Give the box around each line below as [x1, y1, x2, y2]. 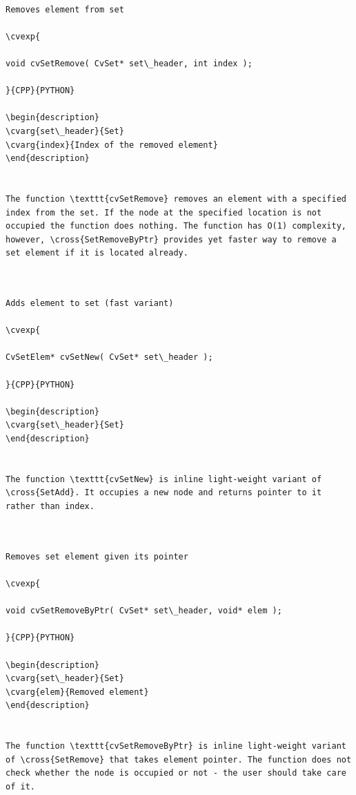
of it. [6, 781, 35, 792]
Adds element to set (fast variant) [6, 298, 174, 309]
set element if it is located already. [6, 248, 188, 258]
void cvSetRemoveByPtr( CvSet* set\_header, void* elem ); [6, 606, 282, 616]
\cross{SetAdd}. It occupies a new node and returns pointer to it [6, 488, 322, 498]
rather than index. [6, 501, 95, 511]
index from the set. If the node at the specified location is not [6, 207, 322, 218]
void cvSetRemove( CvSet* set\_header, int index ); [6, 58, 253, 68]
